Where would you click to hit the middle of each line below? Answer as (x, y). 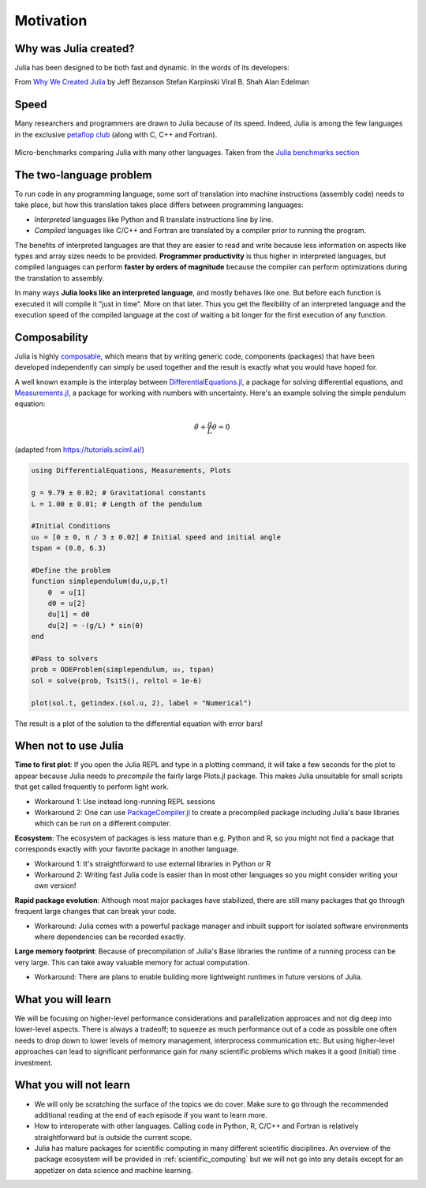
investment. (34, 1062)
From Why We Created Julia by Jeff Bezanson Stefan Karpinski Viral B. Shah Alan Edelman (162, 82)
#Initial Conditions (71, 526)
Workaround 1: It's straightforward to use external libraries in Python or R (153, 863)
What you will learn (63, 999)
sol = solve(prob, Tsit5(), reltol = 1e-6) (117, 680)
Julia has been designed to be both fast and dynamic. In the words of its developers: (152, 68)
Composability (51, 337)
